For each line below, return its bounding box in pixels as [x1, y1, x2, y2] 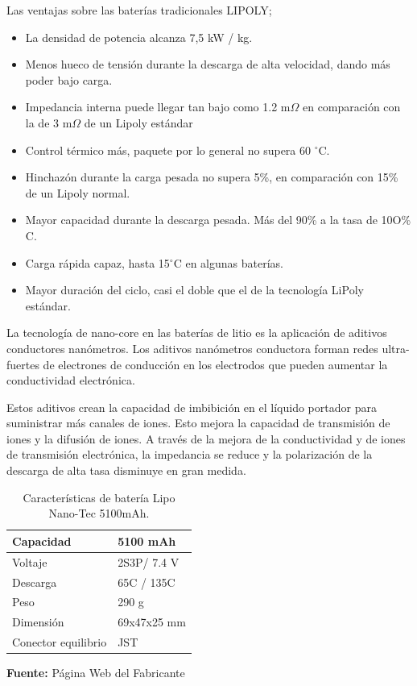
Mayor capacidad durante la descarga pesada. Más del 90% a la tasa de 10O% [25, 211, 411, 228]
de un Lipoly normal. [25, 184, 130, 201]
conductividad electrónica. [6, 372, 135, 389]
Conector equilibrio [12, 634, 107, 651]
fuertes [6, 355, 39, 372]
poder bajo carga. [25, 71, 113, 88]
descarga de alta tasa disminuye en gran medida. [6, 462, 246, 479]
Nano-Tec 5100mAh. [48, 505, 150, 522]
